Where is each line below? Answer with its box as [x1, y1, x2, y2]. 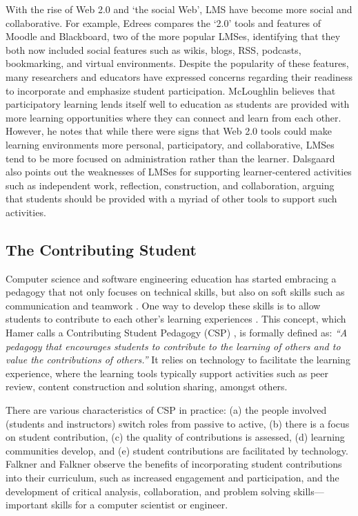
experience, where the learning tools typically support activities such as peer [6, 365, 329, 380]
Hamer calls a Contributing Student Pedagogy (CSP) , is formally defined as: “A [6, 325, 348, 340]
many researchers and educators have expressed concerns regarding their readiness [6, 69, 353, 84]
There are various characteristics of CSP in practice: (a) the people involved [6, 403, 327, 417]
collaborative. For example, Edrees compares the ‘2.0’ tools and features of [6, 15, 321, 30]
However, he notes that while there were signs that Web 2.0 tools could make [6, 124, 332, 138]
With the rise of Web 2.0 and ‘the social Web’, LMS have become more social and [6, 2, 352, 16]
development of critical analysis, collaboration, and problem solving [6, 484, 290, 498]
